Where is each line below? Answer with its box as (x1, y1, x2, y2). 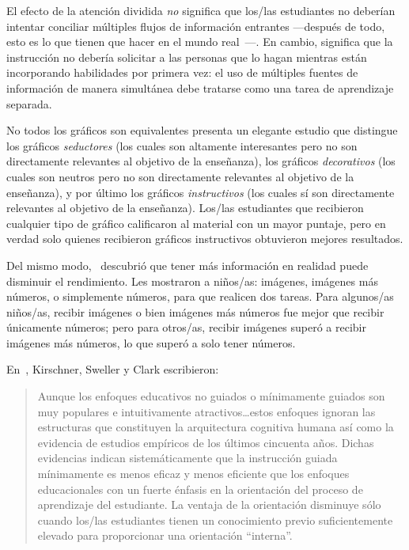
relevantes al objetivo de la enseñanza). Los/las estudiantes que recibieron (6, 199, 364, 216)
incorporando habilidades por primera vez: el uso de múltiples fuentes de (6, 64, 358, 81)
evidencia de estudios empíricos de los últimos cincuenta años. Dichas (37, 434, 374, 450)
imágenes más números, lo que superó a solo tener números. (6, 334, 296, 351)
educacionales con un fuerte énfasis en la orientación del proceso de (37, 480, 363, 497)
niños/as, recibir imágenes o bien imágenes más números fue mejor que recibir (6, 303, 384, 320)
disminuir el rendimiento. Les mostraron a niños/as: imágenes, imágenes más (6, 272, 378, 289)
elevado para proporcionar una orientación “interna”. (37, 527, 293, 544)
